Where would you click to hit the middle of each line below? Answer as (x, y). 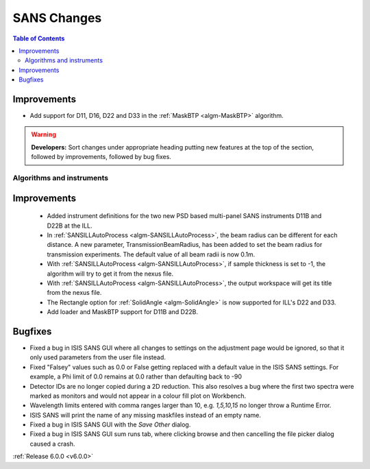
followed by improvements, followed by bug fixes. (101, 157)
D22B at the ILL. (70, 226)
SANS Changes (57, 18)
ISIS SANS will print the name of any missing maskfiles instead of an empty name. (146, 415)
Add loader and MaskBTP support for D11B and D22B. (123, 312)
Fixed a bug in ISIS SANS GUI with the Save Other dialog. (110, 424)
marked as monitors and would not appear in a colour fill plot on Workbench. (138, 396)
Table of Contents (39, 38)
